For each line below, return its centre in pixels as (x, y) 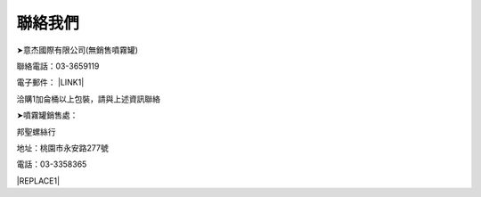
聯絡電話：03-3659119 (58, 66)
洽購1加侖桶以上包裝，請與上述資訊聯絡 (88, 99)
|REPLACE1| (38, 181)
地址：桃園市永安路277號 (62, 148)
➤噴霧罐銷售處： (47, 115)
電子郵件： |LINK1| (50, 82)
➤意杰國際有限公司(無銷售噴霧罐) (77, 50)
